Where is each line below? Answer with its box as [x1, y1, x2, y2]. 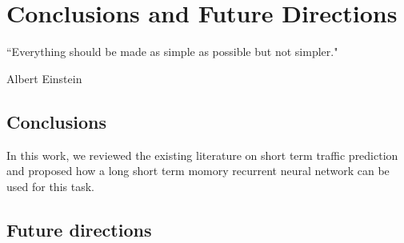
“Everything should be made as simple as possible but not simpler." [6, 43, 338, 60]
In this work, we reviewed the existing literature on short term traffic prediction [6, 146, 398, 163]
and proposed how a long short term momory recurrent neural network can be [6, 162, 390, 179]
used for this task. [6, 177, 94, 194]
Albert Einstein [6, 70, 82, 86]
